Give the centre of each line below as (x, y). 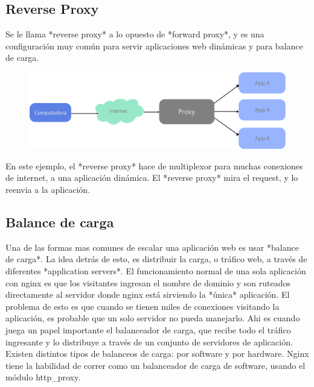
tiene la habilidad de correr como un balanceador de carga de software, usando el (155, 365)
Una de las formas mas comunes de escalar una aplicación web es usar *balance (152, 247)
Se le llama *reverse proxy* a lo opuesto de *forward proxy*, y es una (135, 34)
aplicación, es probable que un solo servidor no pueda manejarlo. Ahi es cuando (153, 318)
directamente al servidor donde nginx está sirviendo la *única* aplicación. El (148, 294)
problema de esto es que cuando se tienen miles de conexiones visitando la (143, 306)
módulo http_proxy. (43, 377)
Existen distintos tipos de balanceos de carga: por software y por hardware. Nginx (157, 354)
